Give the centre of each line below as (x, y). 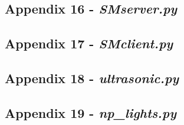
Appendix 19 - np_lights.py (91, 112)
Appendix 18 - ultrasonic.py (92, 78)
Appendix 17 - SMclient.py (89, 43)
